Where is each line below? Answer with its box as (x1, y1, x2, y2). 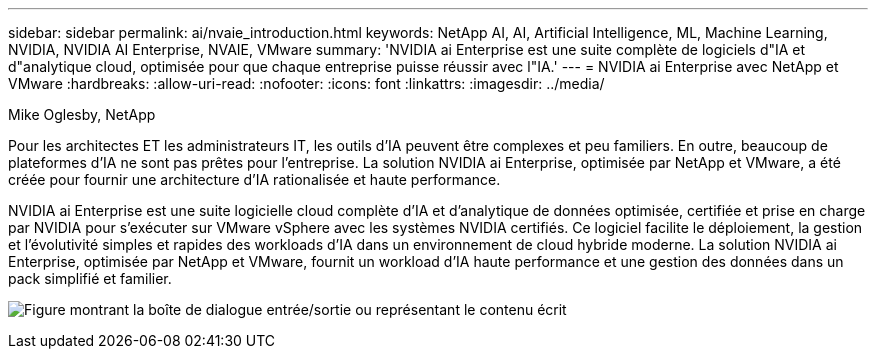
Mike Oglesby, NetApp (8, 106, 156, 123)
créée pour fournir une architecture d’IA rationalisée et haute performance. (8, 171, 501, 188)
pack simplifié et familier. (8, 270, 172, 287)
